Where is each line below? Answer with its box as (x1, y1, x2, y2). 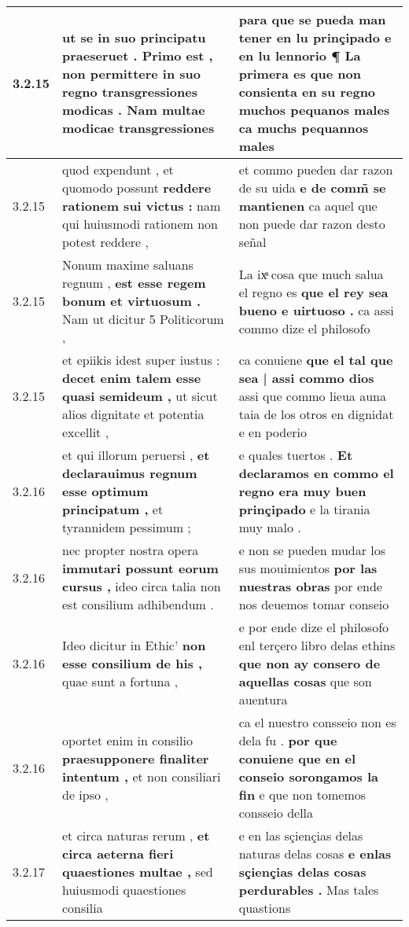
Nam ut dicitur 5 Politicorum (62, 310, 224, 328)
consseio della (238, 804, 314, 822)
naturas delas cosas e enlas (238, 844, 392, 863)
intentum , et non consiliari (62, 767, 221, 785)
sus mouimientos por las (238, 559, 378, 577)
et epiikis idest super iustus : (62, 351, 220, 369)
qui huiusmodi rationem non (62, 215, 218, 233)
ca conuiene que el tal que (238, 351, 393, 369)
